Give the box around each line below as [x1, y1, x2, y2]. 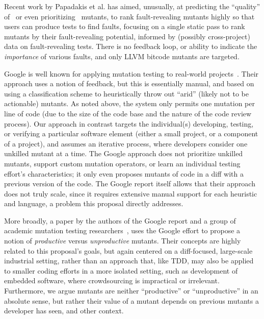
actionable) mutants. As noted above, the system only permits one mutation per [4, 98, 255, 109]
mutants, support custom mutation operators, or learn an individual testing [4, 158, 241, 168]
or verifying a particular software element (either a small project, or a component [4, 128, 258, 139]
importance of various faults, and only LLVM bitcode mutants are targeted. [4, 51, 240, 61]
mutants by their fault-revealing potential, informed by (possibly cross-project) [4, 31, 250, 41]
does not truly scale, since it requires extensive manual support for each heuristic [4, 188, 257, 199]
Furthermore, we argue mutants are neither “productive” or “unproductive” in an [4, 285, 258, 296]
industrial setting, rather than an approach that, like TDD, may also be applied [4, 255, 254, 266]
